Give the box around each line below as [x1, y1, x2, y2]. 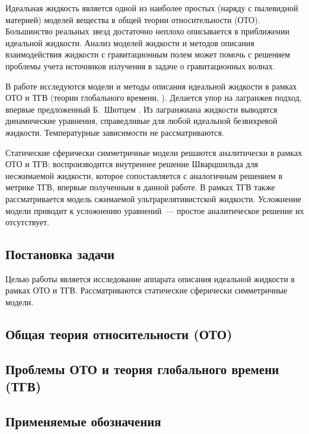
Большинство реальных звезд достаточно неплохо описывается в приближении [5, 25, 289, 37]
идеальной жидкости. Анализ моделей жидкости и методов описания [5, 36, 254, 49]
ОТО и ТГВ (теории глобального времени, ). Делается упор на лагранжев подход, [5, 91, 302, 104]
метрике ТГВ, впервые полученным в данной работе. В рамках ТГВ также [5, 181, 275, 193]
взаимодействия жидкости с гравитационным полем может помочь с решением [5, 48, 291, 60]
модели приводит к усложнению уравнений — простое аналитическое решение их [5, 204, 304, 216]
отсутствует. [5, 216, 49, 228]
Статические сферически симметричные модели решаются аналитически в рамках [5, 146, 302, 158]
